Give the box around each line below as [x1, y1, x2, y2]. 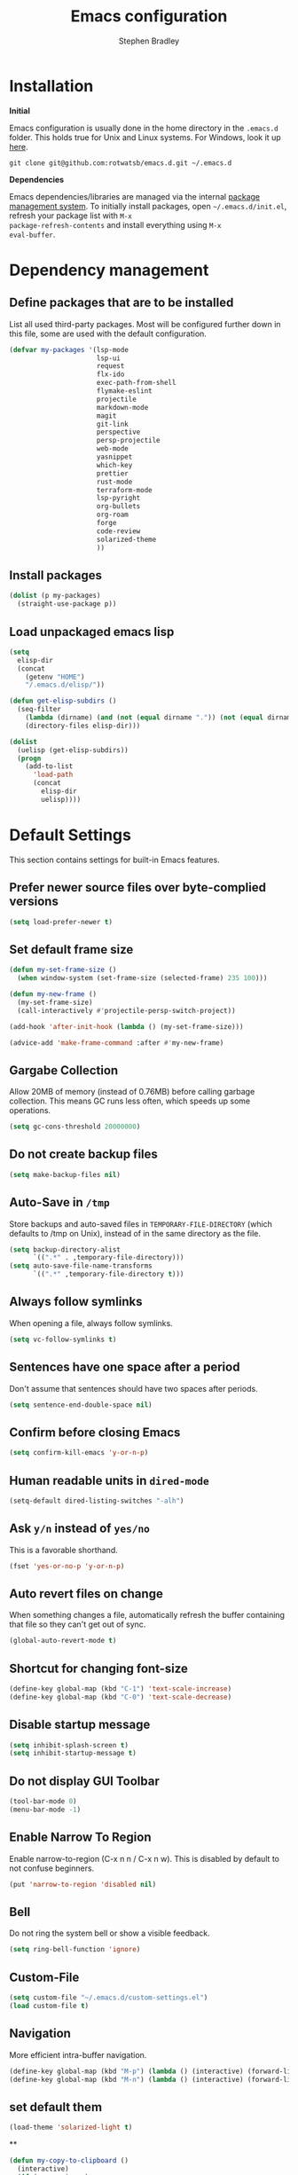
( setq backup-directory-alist [9, 1245, 122, 1254]
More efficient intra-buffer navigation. [9, 2049, 147, 2060]
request [96, 362, 125, 371]
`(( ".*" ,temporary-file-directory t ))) [32, 1270, 184, 1279]
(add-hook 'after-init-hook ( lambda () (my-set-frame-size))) [9, 1022, 244, 1031]
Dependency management [9, 260, 209, 280]
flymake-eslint [96, 387, 153, 396]
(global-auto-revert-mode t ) [9, 1637, 117, 1645]
